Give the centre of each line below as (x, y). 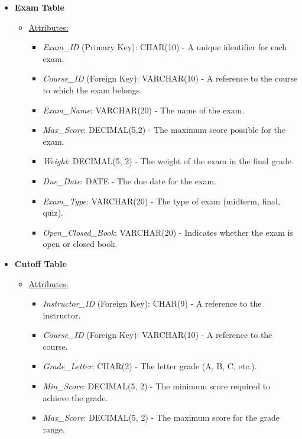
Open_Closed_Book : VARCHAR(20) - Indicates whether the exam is (168, 232)
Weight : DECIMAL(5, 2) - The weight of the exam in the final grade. (168, 161)
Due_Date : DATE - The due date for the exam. (129, 181)
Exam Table (39, 7)
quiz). (53, 212)
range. (54, 429)
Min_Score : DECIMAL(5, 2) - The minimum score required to (157, 386)
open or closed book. (80, 244)
